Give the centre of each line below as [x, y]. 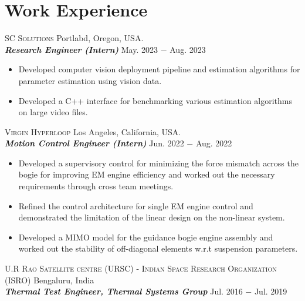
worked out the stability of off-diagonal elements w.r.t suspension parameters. [158, 248]
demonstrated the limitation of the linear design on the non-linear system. [152, 217]
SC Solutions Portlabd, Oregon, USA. [74, 38]
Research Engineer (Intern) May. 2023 [82, 49]
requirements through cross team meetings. [96, 186]
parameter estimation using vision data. [90, 80]
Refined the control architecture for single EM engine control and [136, 205]
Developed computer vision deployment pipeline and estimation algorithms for [159, 69]
